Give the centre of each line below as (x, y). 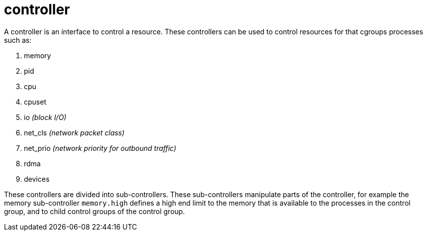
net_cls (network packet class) (74, 132)
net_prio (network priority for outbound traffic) (100, 148)
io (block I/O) (45, 117)
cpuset (35, 102)
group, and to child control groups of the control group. (95, 211)
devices (37, 179)
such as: (18, 40)
